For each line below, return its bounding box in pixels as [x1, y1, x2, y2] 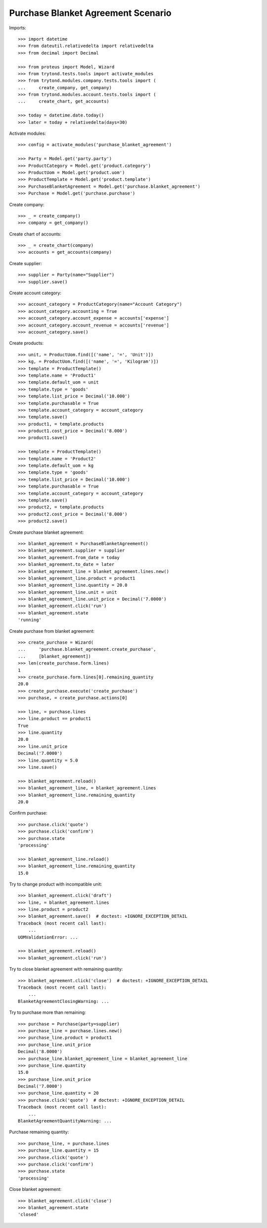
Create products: [9, 340, 44, 346]
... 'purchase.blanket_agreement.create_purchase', [18, 647, 156, 652]
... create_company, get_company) [18, 85, 112, 90]
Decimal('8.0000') [18, 1049, 63, 1055]
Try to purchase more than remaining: [9, 1009, 86, 1015]
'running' [18, 617, 42, 623]
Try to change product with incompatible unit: [9, 881, 102, 887]
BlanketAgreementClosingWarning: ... [18, 999, 110, 1004]
